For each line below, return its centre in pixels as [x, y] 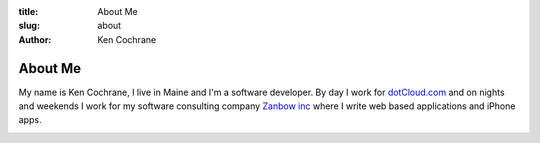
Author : [35, 39]
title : [28, 11]
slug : [29, 26]
